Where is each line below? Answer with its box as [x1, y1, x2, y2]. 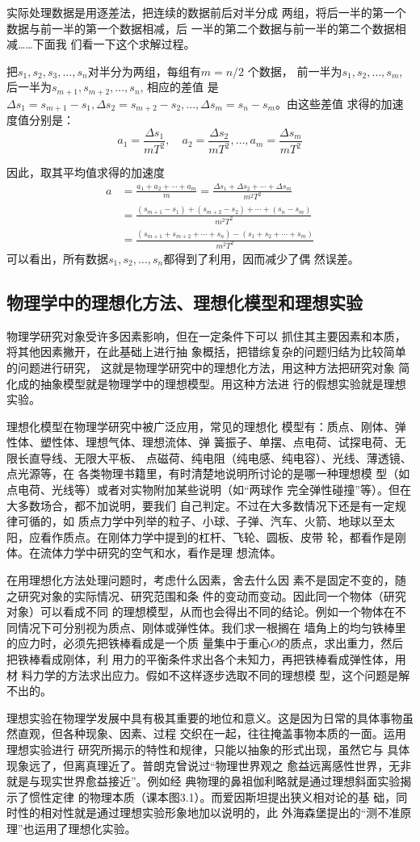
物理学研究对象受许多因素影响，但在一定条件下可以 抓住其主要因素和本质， [6, 327, 406, 344]
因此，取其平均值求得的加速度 [6, 164, 165, 181]
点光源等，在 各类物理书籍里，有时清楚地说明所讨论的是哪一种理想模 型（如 [6, 465, 410, 482]
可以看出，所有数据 [6, 249, 108, 266]
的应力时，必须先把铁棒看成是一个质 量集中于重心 [6, 635, 271, 651]
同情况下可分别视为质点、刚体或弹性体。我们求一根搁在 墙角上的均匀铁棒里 [6, 618, 406, 635]
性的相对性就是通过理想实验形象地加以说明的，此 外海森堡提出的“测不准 [17, 804, 401, 821]
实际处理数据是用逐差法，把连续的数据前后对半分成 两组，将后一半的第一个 [6, 4, 406, 20]
